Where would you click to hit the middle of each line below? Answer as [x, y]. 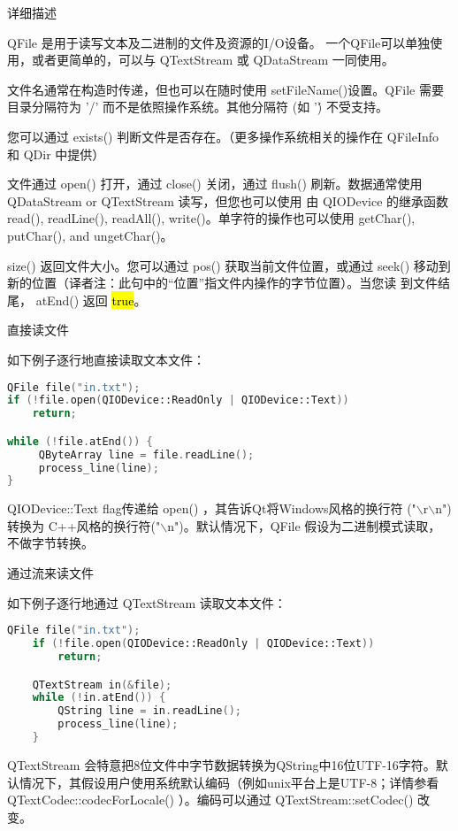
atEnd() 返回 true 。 [91, 300]
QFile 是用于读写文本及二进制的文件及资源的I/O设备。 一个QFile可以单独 [219, 42]
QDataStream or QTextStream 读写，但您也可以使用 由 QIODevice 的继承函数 [228, 200]
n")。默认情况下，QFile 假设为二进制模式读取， [304, 525]
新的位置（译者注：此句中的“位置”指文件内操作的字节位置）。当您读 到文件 [222, 283]
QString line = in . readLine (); [149, 711]
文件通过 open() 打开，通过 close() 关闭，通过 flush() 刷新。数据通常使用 [215, 184]
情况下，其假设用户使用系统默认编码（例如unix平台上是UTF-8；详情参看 [229, 782]
